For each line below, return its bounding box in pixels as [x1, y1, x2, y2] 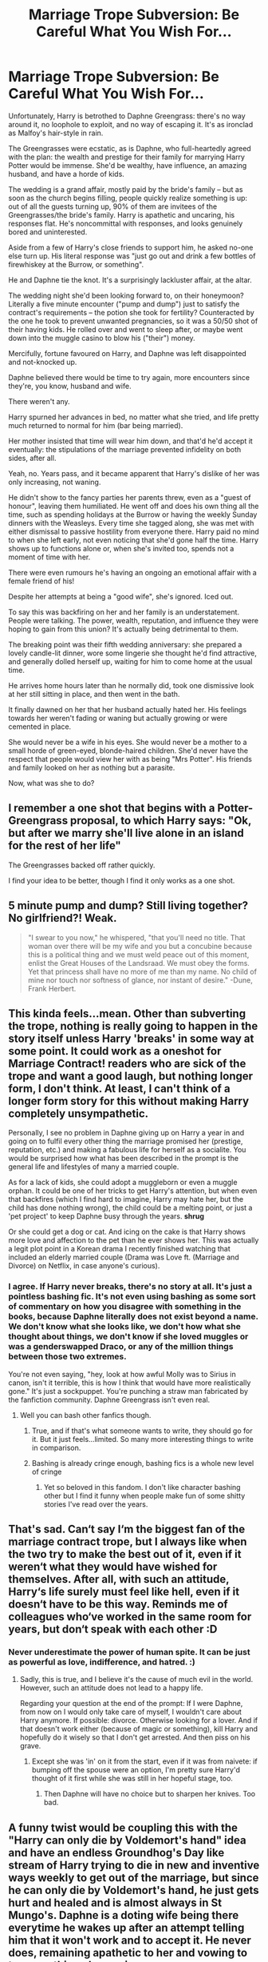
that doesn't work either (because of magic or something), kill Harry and [19, 1724, 258, 1734]
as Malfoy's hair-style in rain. [8, 128, 104, 138]
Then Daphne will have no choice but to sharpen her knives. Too [43, 1789, 256, 1799]
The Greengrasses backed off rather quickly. [8, 860, 156, 870]
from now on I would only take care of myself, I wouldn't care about [19, 1707, 242, 1717]
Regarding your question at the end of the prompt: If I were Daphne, [19, 1699, 243, 1708]
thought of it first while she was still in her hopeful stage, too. [31, 1774, 234, 1784]
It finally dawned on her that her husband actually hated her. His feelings [8, 704, 247, 714]
